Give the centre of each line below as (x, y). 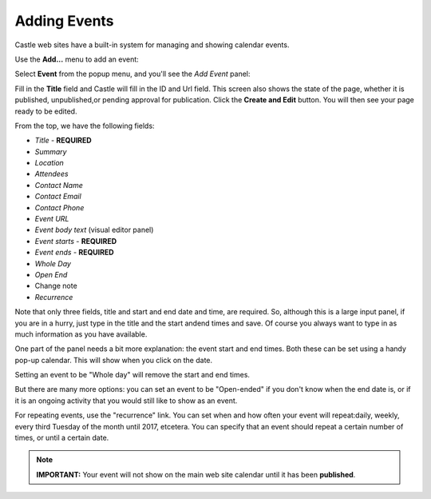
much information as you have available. (81, 334)
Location (49, 163)
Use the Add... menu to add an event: (77, 59)
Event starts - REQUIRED (76, 241)
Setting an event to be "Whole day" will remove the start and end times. (132, 375)
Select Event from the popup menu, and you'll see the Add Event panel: (132, 74)
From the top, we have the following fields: (85, 126)
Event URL (52, 219)
